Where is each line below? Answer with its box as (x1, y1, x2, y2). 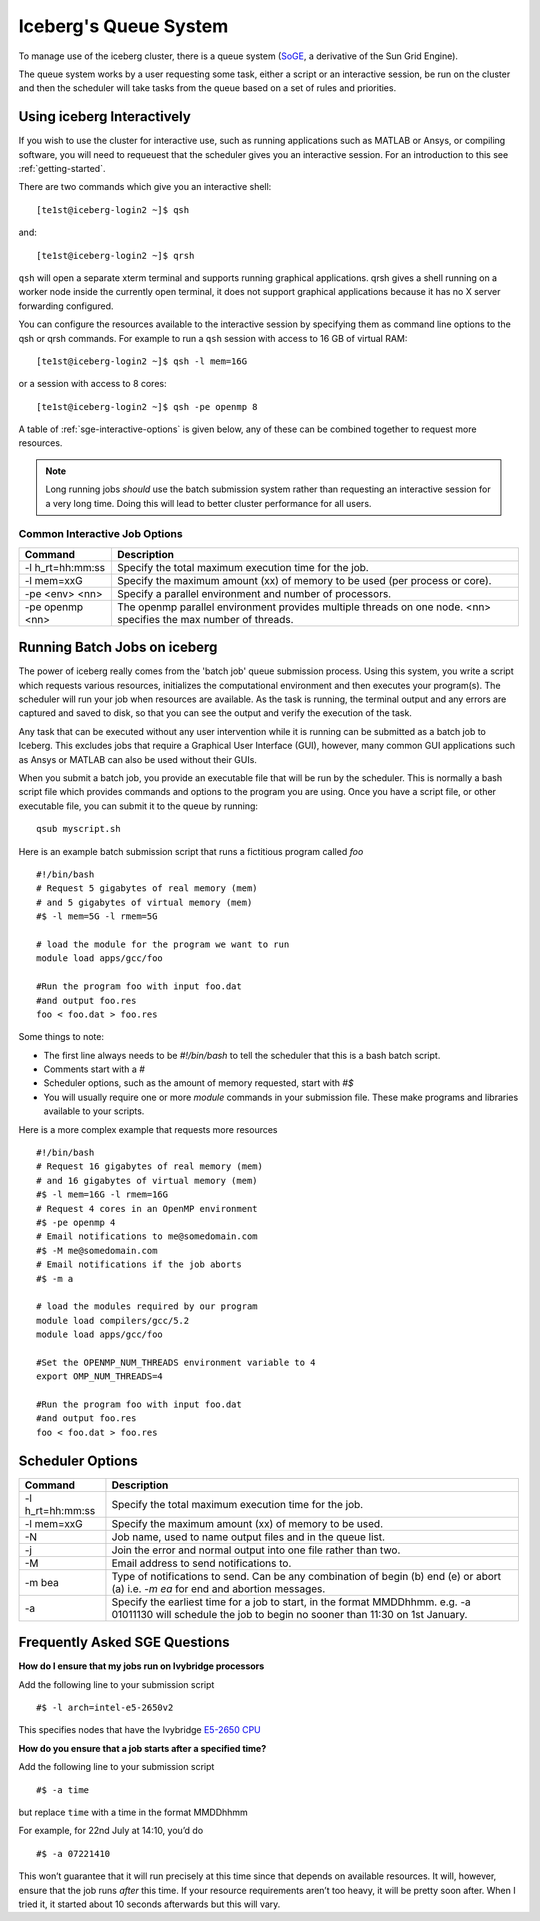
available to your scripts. (43, 1105, 145, 1117)
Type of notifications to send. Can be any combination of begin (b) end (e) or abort (111, 1569, 502, 1583)
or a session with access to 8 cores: (18, 378, 167, 390)
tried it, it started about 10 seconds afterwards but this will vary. (18, 1898, 281, 1910)
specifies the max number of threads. (116, 612, 294, 626)
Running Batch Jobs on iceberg (18, 639, 218, 656)
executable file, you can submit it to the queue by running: (18, 800, 259, 812)
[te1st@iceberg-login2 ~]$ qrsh (36, 250, 195, 261)
